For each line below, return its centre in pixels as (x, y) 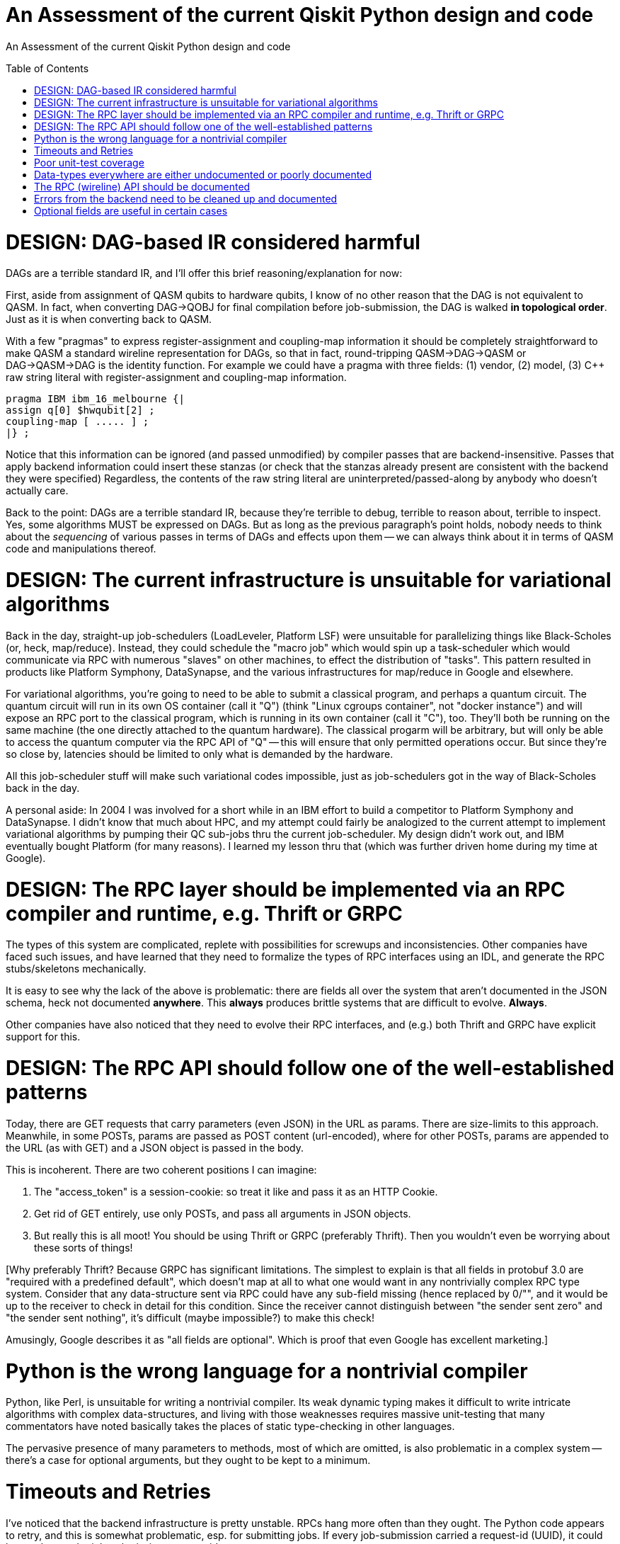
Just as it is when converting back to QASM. (109, 319)
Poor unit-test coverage (89, 162)
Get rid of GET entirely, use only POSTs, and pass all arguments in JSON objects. (223, 1213)
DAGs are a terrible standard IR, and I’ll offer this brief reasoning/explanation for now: (204, 273)
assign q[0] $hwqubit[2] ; (80, 410)
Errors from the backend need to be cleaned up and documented (186, 198)
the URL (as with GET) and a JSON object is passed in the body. (155, 1147)
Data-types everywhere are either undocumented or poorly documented (203, 174)
